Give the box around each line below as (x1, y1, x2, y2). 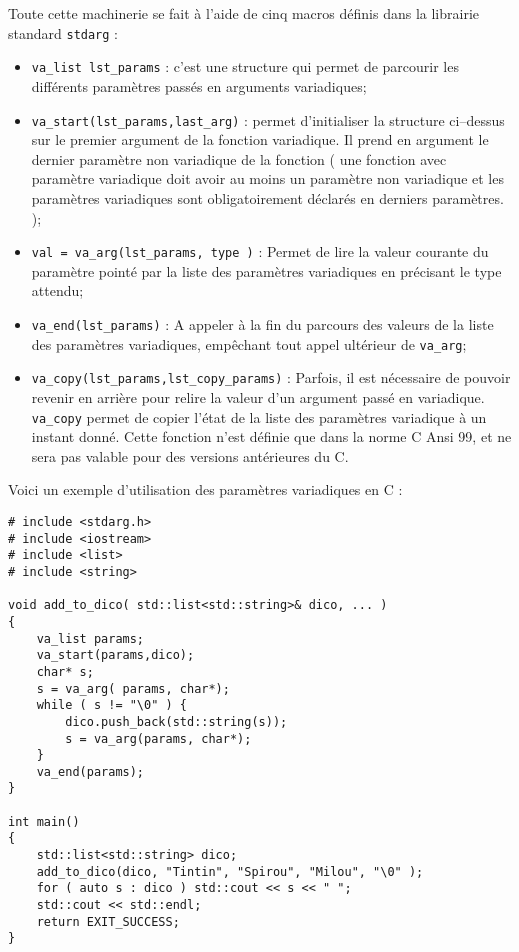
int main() (8, 814, 80, 829)
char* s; (36, 664, 94, 679)
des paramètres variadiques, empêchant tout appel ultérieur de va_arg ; (31, 333, 467, 354)
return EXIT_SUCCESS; (36, 914, 180, 929)
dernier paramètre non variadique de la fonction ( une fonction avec (31, 148, 447, 169)
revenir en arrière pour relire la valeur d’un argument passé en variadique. (31, 386, 485, 407)
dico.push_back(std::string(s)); (65, 714, 288, 729)
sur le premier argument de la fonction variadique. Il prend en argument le (31, 129, 489, 150)
